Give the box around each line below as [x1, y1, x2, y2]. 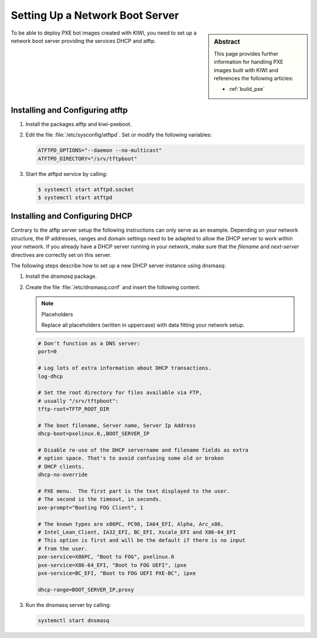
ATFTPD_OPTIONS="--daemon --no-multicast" [38, 147, 162, 154]
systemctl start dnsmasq [38, 617, 110, 624]
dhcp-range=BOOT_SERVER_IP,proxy [38, 586, 134, 593]
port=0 [38, 348, 57, 355]
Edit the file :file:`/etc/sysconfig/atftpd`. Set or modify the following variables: [25, 131, 213, 138]
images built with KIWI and [214, 66, 278, 73]
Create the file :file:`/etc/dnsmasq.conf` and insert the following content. [25, 283, 201, 290]
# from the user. [38, 545, 88, 552]
